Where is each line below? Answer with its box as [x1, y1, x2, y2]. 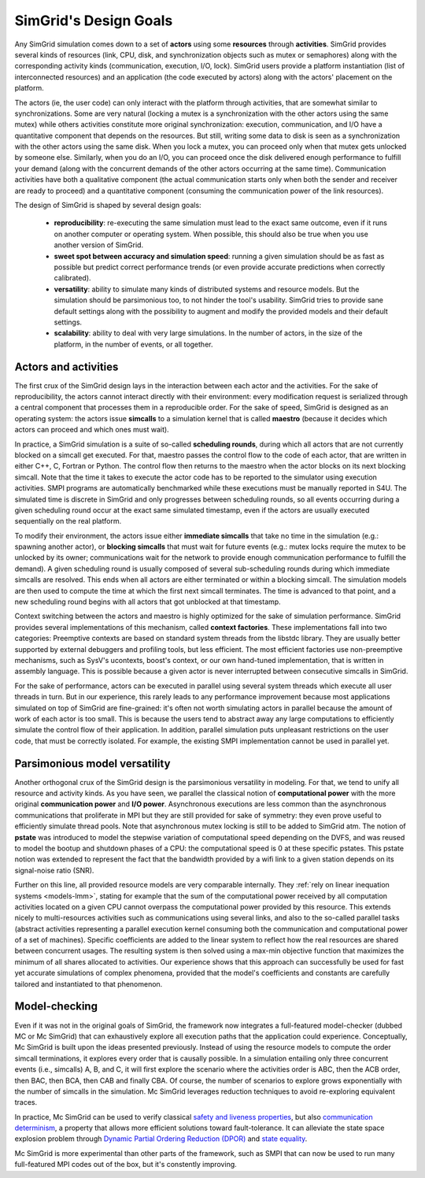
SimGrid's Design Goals [14, 12, 173, 29]
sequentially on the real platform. [14, 517, 122, 526]
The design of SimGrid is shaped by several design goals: [14, 201, 201, 210]
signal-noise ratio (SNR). [14, 865, 94, 875]
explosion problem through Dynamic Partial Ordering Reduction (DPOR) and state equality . [14, 1134, 308, 1143]
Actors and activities [14, 360, 119, 373]
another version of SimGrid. [54, 240, 144, 250]
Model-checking [14, 1000, 98, 1013]
